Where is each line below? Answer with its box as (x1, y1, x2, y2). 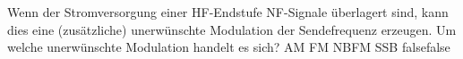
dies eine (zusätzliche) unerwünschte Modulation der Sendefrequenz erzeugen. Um (7, 20, 457, 38)
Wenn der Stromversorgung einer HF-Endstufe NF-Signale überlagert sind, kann (7, 3, 449, 21)
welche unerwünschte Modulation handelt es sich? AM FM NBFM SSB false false (7, 38, 450, 56)
